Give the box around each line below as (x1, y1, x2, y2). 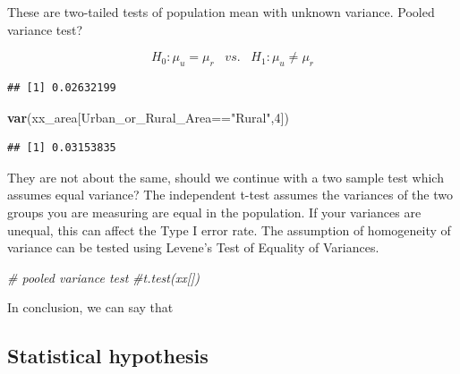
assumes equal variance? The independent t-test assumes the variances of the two (7, 185, 453, 204)
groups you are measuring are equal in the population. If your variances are (7, 202, 422, 221)
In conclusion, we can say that (7, 298, 174, 317)
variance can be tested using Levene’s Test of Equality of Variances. (7, 238, 379, 257)
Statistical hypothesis (7, 342, 209, 370)
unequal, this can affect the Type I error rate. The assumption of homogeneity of (7, 220, 451, 239)
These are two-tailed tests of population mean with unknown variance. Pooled (7, 3, 435, 21)
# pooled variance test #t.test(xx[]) (7, 268, 200, 286)
